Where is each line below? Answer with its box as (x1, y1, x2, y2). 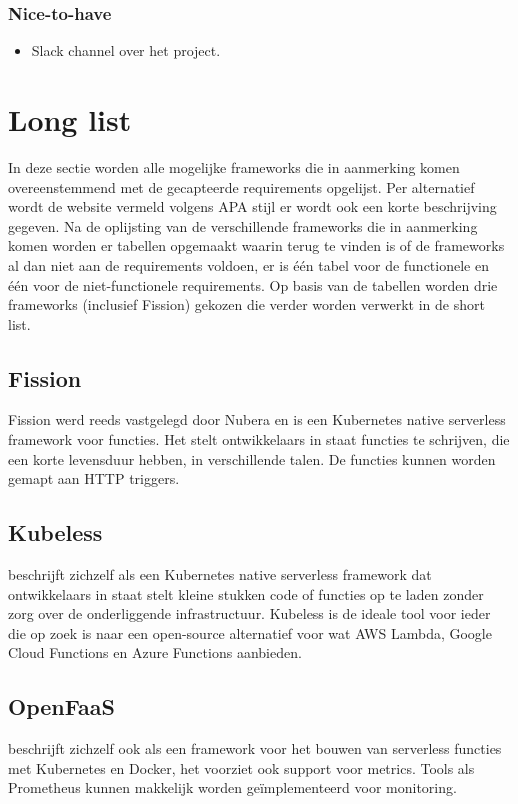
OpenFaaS (8, 691, 115, 722)
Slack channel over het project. (31, 40, 221, 61)
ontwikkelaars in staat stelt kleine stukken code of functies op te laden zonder (8, 583, 484, 604)
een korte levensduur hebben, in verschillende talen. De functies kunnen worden (8, 448, 496, 469)
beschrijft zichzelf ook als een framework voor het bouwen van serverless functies (8, 738, 502, 759)
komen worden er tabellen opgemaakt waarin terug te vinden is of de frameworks (8, 235, 505, 256)
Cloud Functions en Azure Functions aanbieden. (8, 642, 302, 663)
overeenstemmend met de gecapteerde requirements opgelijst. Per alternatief (8, 176, 475, 197)
